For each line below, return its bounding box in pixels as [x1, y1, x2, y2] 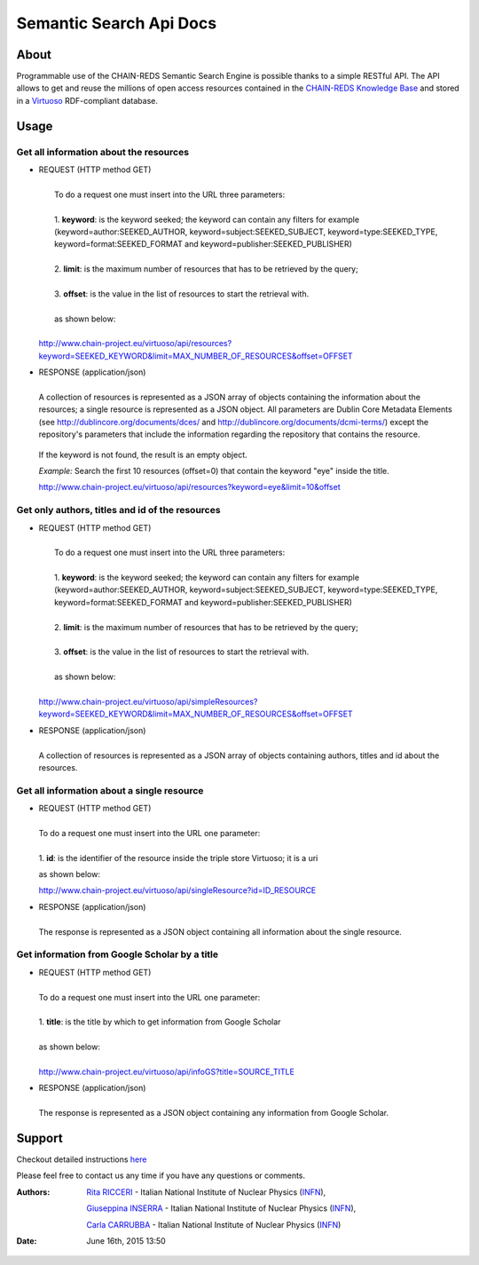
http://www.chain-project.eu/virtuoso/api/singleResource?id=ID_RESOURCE [38, 885, 317, 896]
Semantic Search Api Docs [16, 13, 217, 33]
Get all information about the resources [16, 146, 190, 158]
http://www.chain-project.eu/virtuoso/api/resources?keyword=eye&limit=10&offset [38, 482, 341, 493]
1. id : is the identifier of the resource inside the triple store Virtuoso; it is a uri [38, 852, 318, 863]
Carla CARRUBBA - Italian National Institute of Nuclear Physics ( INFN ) [86, 1219, 342, 1229]
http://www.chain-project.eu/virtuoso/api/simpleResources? [38, 696, 258, 707]
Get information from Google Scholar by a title [16, 948, 219, 961]
